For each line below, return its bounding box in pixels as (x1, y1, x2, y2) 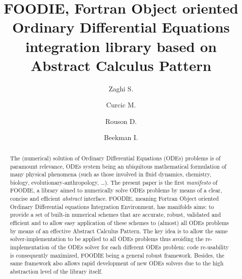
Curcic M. (106, 100, 136, 110)
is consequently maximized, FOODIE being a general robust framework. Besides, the (10, 251, 225, 259)
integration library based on (25, 36, 217, 56)
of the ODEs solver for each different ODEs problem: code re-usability (51, 243, 229, 251)
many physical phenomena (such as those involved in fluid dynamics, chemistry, (10, 170, 211, 178)
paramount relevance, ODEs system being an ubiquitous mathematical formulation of (10, 162, 226, 170)
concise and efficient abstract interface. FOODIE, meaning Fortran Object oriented (10, 194, 219, 203)
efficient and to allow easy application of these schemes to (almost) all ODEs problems (10, 219, 229, 227)
